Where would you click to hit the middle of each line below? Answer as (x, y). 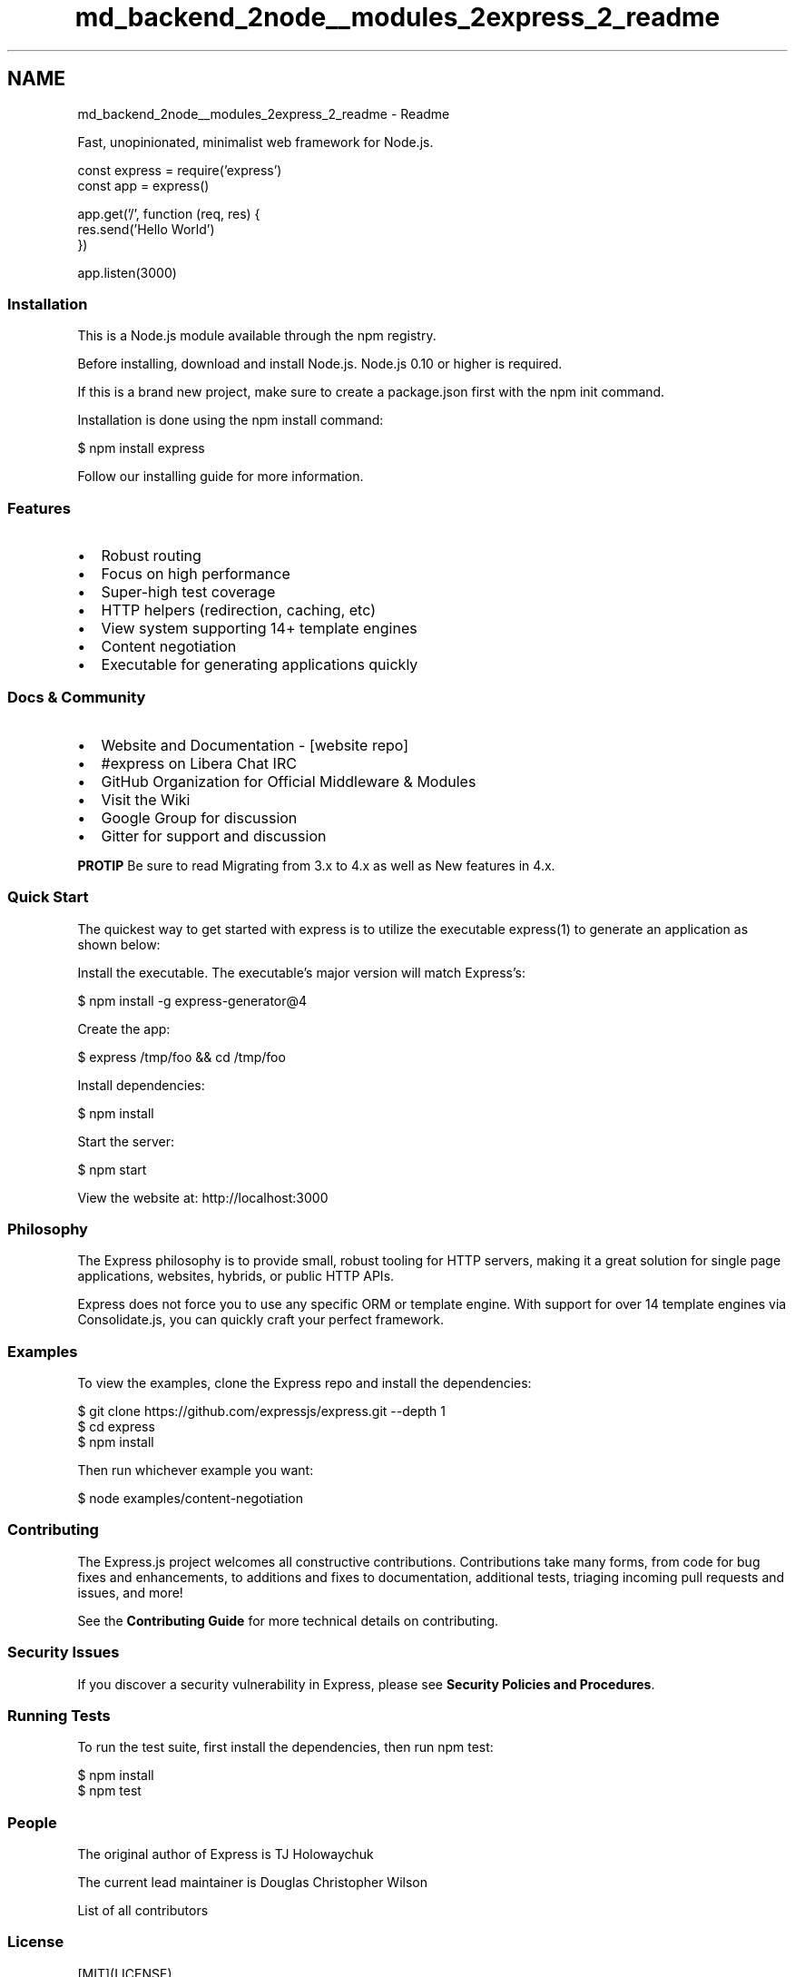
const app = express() (143, 185)
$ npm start (112, 1169)
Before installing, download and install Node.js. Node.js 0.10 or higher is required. (320, 364)
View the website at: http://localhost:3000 (203, 1197)
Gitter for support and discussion (214, 836)
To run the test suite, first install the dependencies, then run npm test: (285, 1747)
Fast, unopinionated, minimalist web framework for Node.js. (255, 142)
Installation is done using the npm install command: (231, 420)
